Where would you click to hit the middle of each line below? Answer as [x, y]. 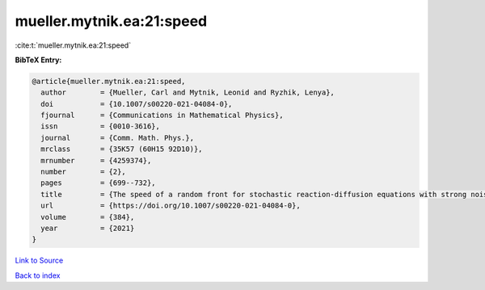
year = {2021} [88, 228]
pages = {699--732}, [99, 183]
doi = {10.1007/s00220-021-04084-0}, [137, 104]
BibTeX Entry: [38, 60]
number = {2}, [84, 172]
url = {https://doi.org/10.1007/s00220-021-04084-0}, [171, 206]
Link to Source [39, 261]
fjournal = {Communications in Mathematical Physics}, [162, 116]
